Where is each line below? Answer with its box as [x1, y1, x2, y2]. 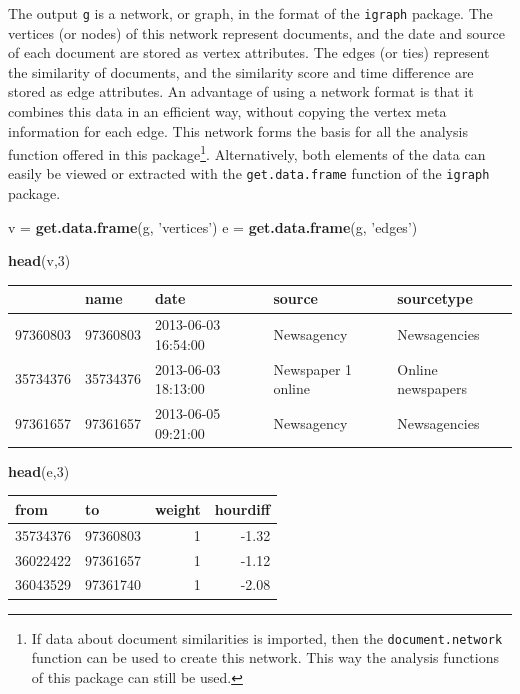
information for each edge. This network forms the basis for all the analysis [8, 120, 468, 141]
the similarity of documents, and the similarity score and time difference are [8, 61, 474, 82]
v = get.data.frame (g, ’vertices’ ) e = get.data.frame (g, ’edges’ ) [8, 216, 418, 237]
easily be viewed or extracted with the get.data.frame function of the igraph [8, 163, 490, 184]
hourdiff [214, 498, 271, 519]
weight [155, 498, 201, 519]
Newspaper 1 [273, 358, 353, 379]
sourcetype [397, 288, 473, 309]
